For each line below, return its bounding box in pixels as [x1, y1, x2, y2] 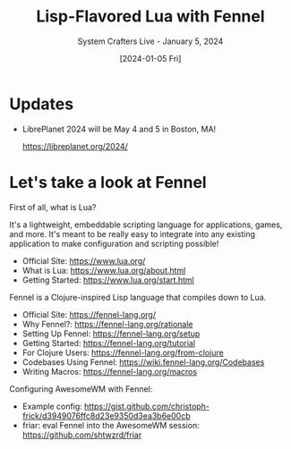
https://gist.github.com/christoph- [83, 401, 210, 411]
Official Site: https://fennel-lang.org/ [21, 309, 157, 319]
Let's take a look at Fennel [9, 172, 208, 192]
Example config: [21, 401, 82, 411]
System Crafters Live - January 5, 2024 [77, 36, 224, 47]
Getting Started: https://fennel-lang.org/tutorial [21, 337, 195, 348]
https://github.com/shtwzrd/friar [21, 429, 142, 440]
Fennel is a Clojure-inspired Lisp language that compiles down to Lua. [9, 292, 267, 302]
